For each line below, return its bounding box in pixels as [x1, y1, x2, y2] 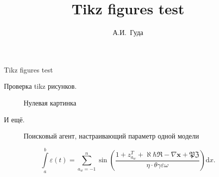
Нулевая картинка [24, 97, 76, 107]
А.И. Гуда [112, 27, 144, 37]
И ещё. [4, 114, 25, 124]
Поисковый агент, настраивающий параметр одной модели [24, 131, 199, 141]
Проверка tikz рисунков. [4, 81, 77, 91]
